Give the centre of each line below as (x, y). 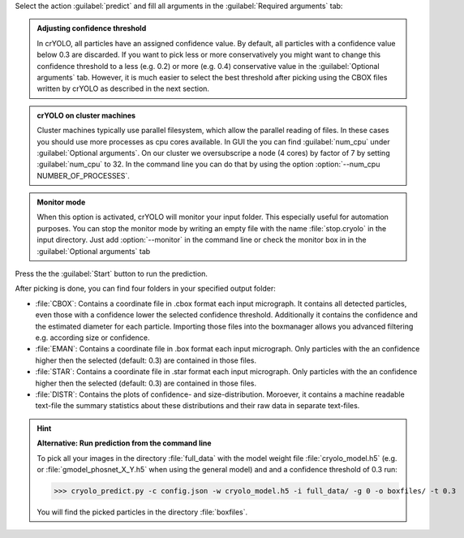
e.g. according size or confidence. (92, 338)
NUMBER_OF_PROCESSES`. (83, 175)
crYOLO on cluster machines (86, 115)
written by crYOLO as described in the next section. (123, 88)
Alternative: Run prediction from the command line (124, 443)
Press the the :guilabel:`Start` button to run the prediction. (112, 274)
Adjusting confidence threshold (92, 28)
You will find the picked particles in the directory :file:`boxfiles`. (142, 512)
